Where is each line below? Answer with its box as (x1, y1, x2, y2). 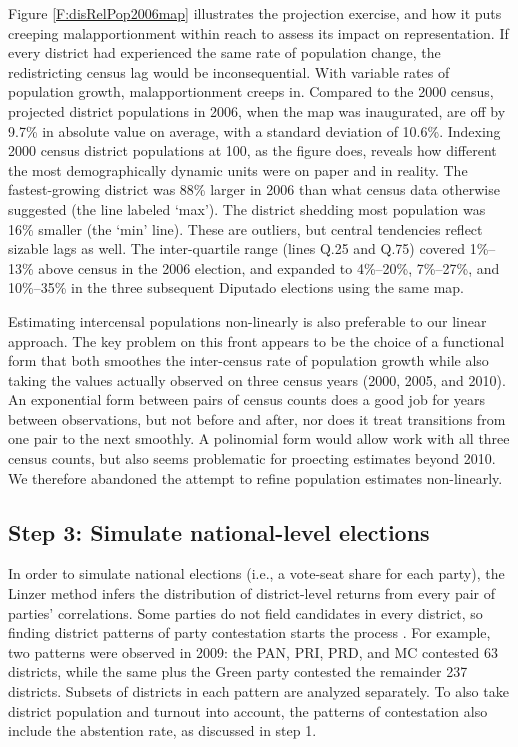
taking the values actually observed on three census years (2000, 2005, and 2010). (8, 369, 506, 390)
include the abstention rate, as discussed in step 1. (8, 720, 317, 741)
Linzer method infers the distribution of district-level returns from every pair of (8, 583, 496, 604)
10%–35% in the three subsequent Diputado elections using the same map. (8, 277, 464, 298)
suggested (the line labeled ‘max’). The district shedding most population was (8, 198, 486, 219)
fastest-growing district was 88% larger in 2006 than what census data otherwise (8, 179, 500, 200)
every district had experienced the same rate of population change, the (8, 42, 441, 63)
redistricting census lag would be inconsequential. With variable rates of (8, 61, 450, 82)
